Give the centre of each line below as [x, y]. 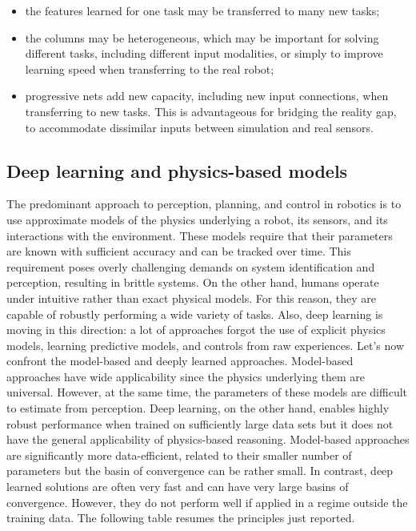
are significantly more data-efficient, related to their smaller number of [179, 455]
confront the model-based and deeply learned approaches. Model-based [180, 361]
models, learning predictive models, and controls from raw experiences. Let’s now [206, 345]
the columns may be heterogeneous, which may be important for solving [202, 37]
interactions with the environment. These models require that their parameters [200, 235]
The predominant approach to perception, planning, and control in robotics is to [204, 204]
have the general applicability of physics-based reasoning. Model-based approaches [208, 439]
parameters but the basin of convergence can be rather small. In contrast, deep [200, 471]
